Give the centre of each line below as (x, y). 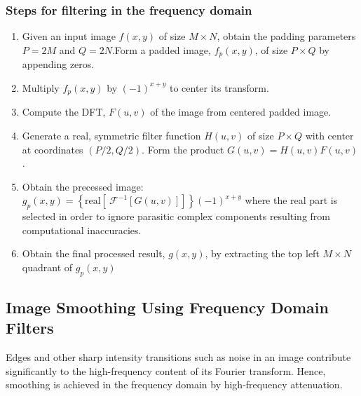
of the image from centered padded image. (241, 112)
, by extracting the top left (262, 253)
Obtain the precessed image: (83, 186)
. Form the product (183, 149)
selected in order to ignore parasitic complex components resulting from (176, 216)
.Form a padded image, (161, 49)
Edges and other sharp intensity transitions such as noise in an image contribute (178, 357)
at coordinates (53, 149)
